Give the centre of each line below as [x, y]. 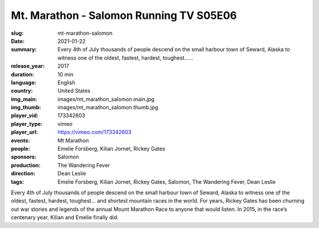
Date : [18, 41]
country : [22, 91]
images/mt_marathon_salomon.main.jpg [106, 99]
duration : [23, 74]
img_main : [24, 99]
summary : [24, 50]
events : [20, 140]
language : [24, 82]
